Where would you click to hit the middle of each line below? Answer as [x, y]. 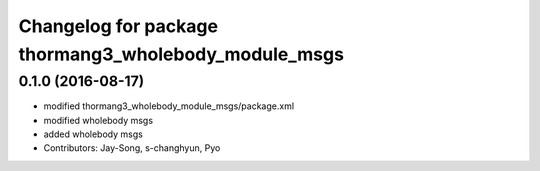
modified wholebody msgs [98, 120]
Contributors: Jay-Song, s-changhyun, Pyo [132, 148]
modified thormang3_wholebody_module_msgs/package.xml [169, 106]
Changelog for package [118, 26]
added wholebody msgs [93, 134]
